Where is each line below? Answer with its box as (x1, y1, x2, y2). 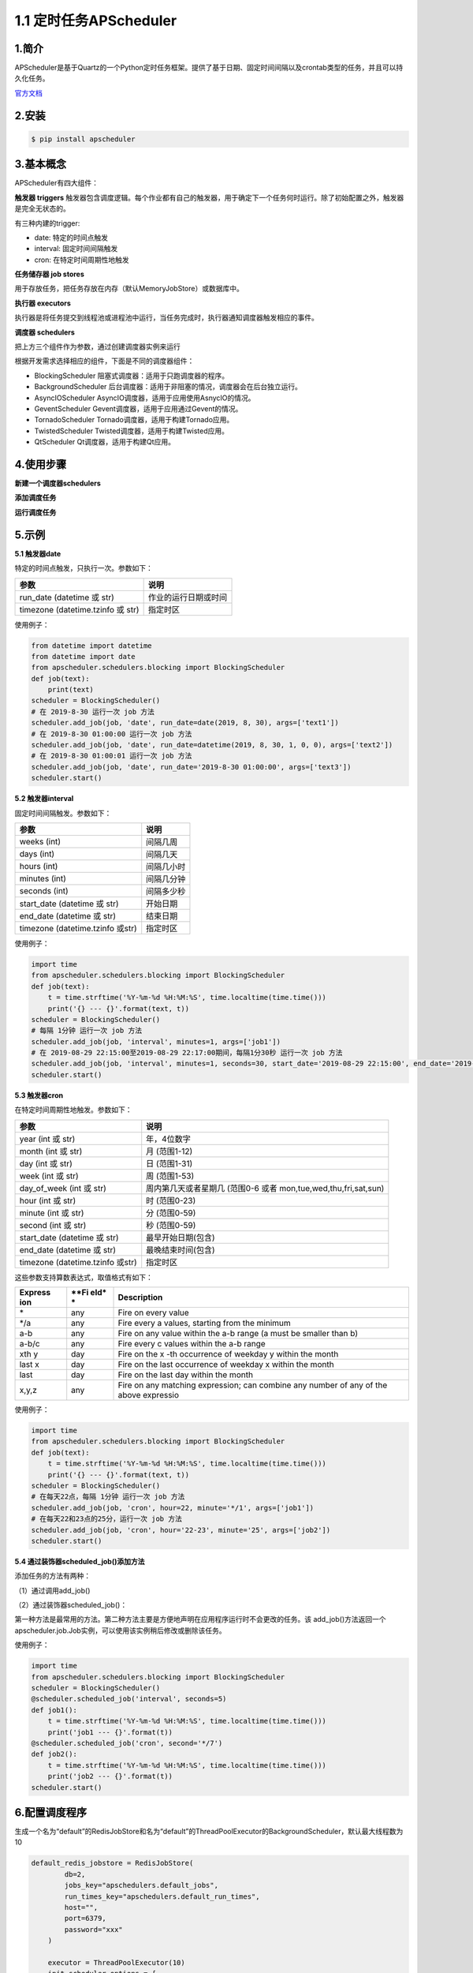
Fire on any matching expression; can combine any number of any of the (117, 1380, 388, 1391)
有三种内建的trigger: (14, 218, 80, 228)
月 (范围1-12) (146, 1145, 193, 1156)
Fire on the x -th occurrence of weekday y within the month (117, 1349, 339, 1360)
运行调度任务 (14, 507, 57, 517)
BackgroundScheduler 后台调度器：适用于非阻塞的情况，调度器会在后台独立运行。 (34, 382, 303, 391)
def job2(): (31, 1750, 78, 1759)
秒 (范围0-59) (146, 1219, 196, 1230)
